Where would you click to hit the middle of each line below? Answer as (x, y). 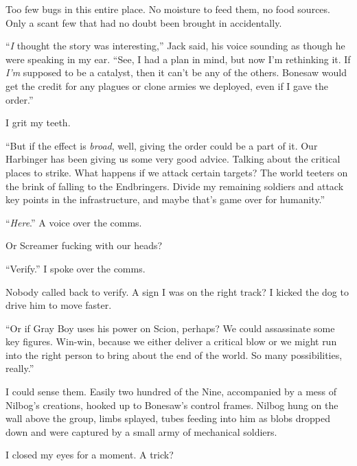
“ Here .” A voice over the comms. (74, 222)
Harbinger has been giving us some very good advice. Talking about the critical (173, 159)
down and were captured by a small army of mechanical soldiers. (141, 431)
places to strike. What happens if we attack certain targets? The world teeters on (177, 172)
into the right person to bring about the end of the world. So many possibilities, (174, 354)
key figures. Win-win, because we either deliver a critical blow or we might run (171, 341)
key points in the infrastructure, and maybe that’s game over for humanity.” (165, 199)
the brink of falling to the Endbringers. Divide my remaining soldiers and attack (175, 186)
